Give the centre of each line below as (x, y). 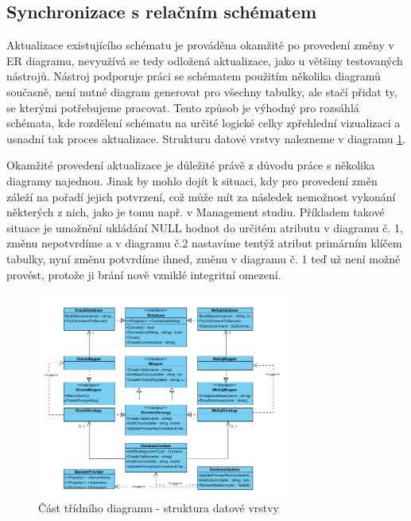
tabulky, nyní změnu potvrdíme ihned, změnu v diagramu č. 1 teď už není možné (204, 258)
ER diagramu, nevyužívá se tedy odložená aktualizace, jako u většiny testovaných (205, 60)
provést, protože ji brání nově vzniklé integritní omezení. (144, 274)
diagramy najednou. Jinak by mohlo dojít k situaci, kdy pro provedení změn (192, 180)
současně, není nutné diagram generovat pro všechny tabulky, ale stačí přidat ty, (202, 91)
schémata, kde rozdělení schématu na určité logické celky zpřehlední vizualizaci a (204, 123)
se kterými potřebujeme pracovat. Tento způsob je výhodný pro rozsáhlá (183, 107)
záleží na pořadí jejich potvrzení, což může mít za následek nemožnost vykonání (201, 196)
